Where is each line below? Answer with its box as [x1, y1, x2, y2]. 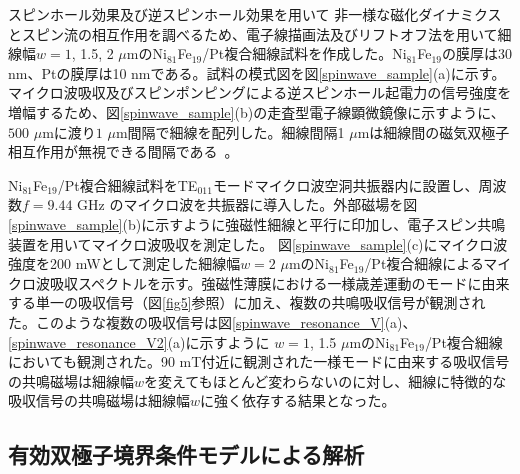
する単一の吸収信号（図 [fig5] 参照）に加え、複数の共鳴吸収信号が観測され [8, 292, 486, 313]
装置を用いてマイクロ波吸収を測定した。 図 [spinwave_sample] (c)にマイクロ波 [8, 233, 508, 254]
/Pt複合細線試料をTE [57, 174, 198, 195]
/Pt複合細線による [364, 253, 484, 274]
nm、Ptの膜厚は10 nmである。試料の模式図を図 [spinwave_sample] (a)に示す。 [8, 62, 506, 83]
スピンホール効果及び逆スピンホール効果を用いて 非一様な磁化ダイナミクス [8, 4, 502, 24]
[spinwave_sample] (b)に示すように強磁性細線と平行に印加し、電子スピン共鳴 [8, 213, 506, 234]
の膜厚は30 [441, 43, 512, 64]
